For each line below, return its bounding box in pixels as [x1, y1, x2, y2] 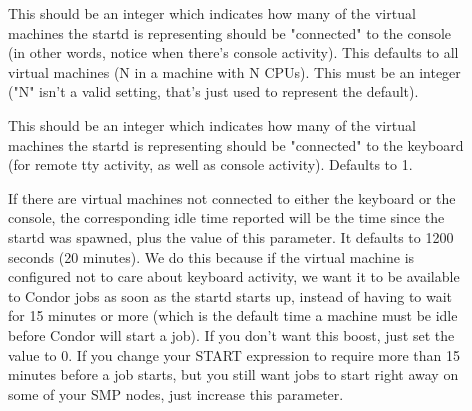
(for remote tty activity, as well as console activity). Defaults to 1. [8, 154, 413, 175]
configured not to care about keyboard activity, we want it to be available [8, 266, 460, 287]
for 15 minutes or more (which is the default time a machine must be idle [8, 305, 458, 326]
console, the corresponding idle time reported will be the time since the [8, 207, 445, 228]
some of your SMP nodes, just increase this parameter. [8, 383, 344, 404]
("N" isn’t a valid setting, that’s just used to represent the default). [8, 81, 419, 102]
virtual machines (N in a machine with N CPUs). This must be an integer [8, 61, 461, 82]
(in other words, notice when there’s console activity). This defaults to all [8, 42, 459, 63]
